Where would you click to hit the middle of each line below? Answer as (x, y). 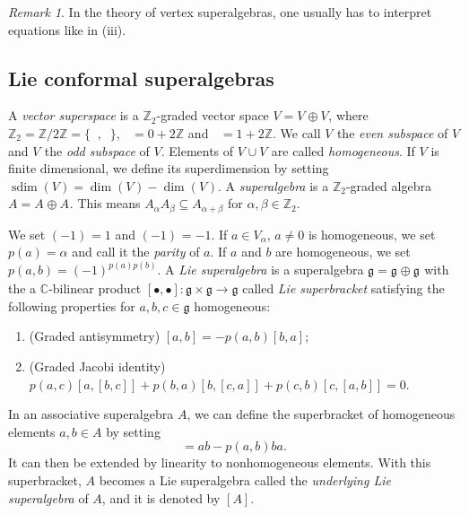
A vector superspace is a (74, 115)
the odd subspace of (97, 150)
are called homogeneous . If (343, 150)
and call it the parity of (136, 252)
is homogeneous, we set (372, 234)
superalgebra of (48, 497)
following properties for (72, 305)
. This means (105, 203)
